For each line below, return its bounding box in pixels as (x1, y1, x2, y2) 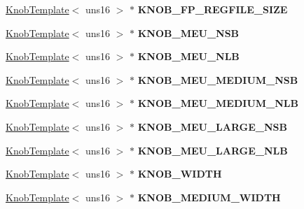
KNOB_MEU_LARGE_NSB (137, 119, 287, 134)
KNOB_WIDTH (137, 166, 222, 181)
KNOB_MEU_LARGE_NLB (137, 143, 288, 157)
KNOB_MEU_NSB (137, 25, 240, 40)
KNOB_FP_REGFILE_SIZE (137, 2, 288, 16)
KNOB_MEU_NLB (137, 49, 240, 64)
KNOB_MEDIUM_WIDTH (137, 189, 281, 204)
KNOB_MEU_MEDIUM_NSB (137, 72, 298, 87)
